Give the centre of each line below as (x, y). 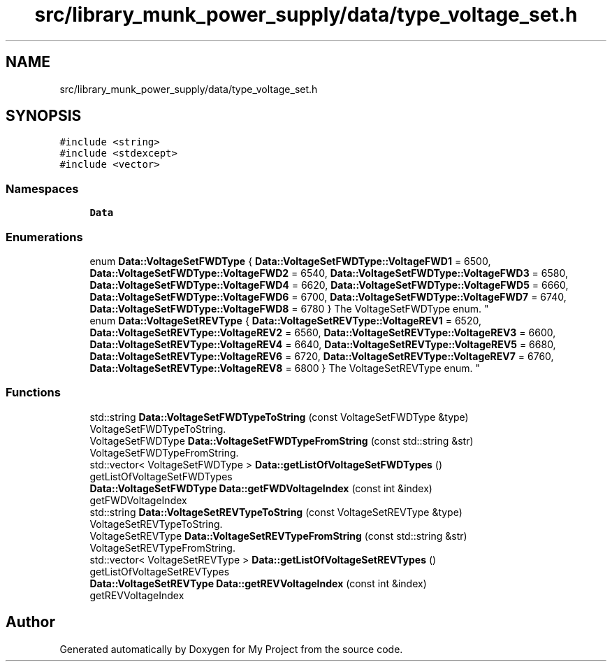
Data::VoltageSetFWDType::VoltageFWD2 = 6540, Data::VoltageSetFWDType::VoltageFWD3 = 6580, (329, 273)
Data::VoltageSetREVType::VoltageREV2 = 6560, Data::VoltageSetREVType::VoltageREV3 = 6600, (323, 332)
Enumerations (44, 237)
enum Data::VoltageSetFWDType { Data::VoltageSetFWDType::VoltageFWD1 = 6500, (290, 261)
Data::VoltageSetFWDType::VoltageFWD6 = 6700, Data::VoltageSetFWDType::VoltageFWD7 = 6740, (328, 296)
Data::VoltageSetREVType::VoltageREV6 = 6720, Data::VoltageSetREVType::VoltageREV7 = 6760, (322, 356)
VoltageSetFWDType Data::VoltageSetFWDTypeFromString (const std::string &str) (282, 440)
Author (30, 622)
